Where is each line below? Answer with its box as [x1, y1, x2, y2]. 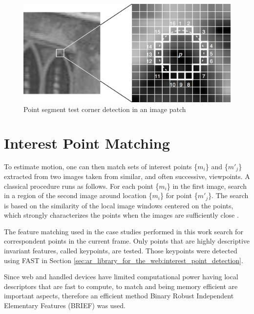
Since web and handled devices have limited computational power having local [4, 271, 238, 282]
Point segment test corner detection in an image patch [23, 104, 186, 114]
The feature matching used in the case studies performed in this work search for [4, 226, 243, 236]
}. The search [208, 190, 249, 201]
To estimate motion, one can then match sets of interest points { [4, 161, 198, 171]
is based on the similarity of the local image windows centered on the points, [4, 200, 233, 210]
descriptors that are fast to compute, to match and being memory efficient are [4, 281, 238, 291]
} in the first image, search [167, 180, 247, 191]
